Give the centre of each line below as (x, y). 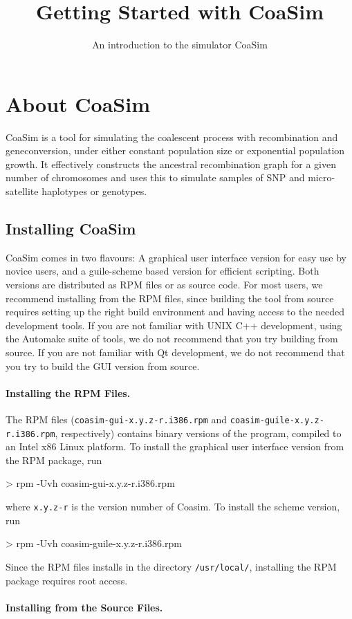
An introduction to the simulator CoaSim (180, 45)
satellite (22, 191)
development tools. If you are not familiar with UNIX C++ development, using (174, 325)
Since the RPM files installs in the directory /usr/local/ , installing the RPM (171, 566)
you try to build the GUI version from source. (103, 366)
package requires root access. (67, 580)
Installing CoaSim (71, 229)
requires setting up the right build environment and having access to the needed (175, 312)
